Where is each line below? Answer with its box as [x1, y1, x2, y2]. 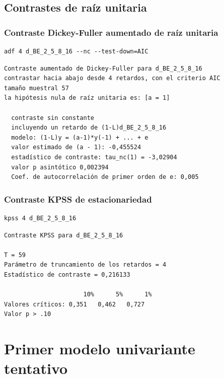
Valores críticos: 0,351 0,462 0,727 [4, 300, 145, 308]
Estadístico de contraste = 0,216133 [4, 271, 130, 278]
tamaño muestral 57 [4, 84, 69, 92]
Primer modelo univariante [4, 338, 195, 359]
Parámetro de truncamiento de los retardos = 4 [4, 261, 167, 269]
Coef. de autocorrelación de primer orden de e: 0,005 [11, 173, 199, 181]
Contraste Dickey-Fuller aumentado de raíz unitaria [4, 26, 218, 38]
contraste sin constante [11, 114, 94, 121]
